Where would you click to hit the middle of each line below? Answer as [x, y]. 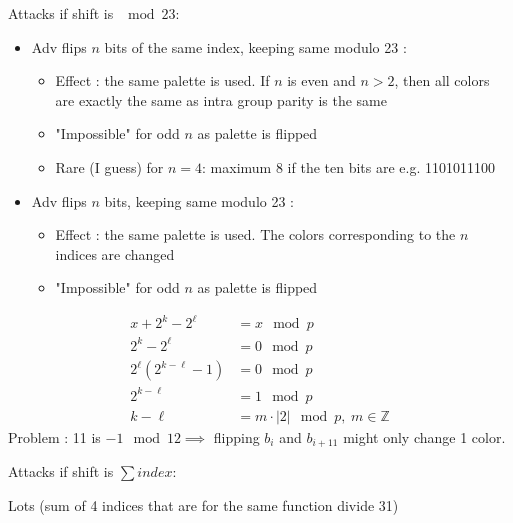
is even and [321, 80]
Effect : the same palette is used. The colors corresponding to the [255, 234]
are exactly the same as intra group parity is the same [221, 99]
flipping [236, 436]
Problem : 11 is [54, 436]
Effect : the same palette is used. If [162, 80]
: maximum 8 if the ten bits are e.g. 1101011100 [348, 166]
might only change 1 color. [424, 436]
